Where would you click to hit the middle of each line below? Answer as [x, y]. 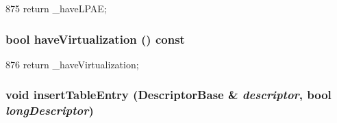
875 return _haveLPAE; [56, 8]
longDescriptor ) [50, 110]
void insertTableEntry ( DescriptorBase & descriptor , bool [168, 95]
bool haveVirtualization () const [95, 39]
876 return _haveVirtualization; [72, 64]
